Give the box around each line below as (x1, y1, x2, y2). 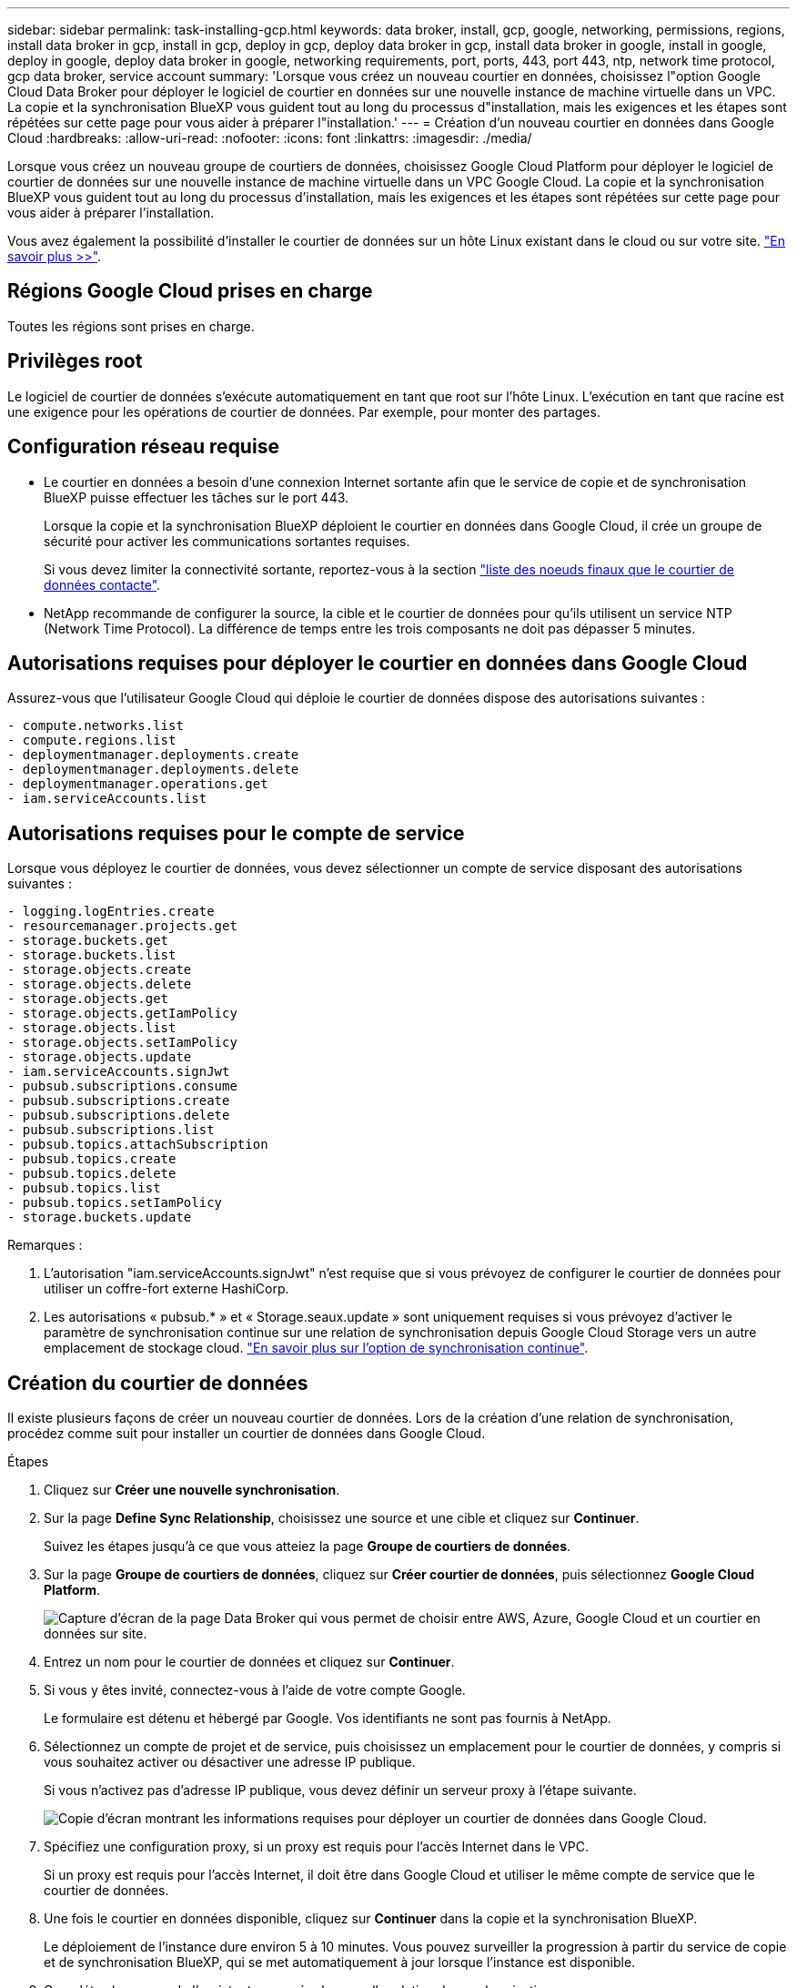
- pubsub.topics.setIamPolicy (7, 1195, 223, 1211)
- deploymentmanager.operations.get (7, 776, 268, 792)
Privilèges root (7, 350, 143, 373)
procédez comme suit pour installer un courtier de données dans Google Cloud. (7, 1425, 486, 1442)
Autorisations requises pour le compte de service (7, 821, 465, 845)
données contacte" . (44, 576, 161, 593)
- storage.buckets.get (7, 933, 169, 948)
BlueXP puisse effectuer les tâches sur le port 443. (44, 489, 349, 505)
